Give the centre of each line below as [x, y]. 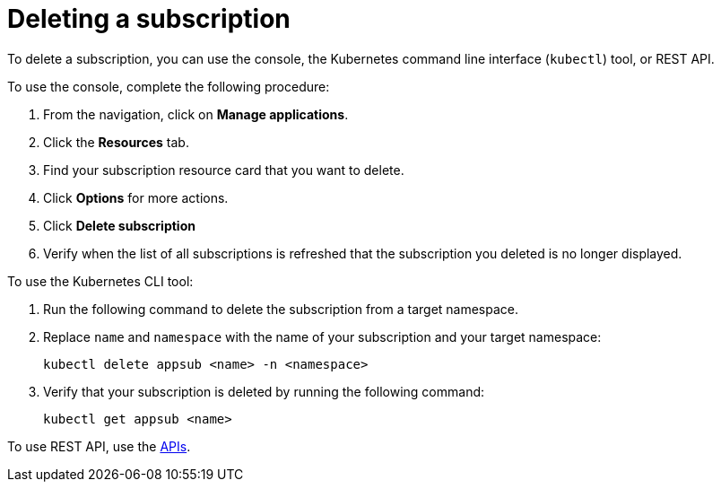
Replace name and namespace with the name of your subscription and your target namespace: [322, 336]
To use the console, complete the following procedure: [169, 86]
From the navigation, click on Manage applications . [196, 114]
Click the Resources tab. [116, 142]
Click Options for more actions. [136, 197]
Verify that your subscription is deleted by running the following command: [264, 391]
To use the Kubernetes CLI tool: [100, 281]
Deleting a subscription [149, 19]
